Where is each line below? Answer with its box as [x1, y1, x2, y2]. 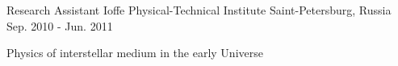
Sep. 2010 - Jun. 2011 [6, 17, 113, 34]
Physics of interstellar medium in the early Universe [6, 44, 263, 61]
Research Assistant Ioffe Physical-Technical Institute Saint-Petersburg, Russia [6, 2, 392, 18]
